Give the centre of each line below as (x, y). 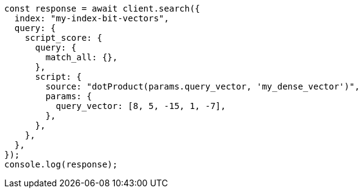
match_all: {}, (82, 57)
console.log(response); (61, 164)
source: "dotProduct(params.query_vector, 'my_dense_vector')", (203, 86)
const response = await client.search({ (102, 9)
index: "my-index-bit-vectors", (92, 18)
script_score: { (64, 38)
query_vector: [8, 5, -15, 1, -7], (141, 106)
